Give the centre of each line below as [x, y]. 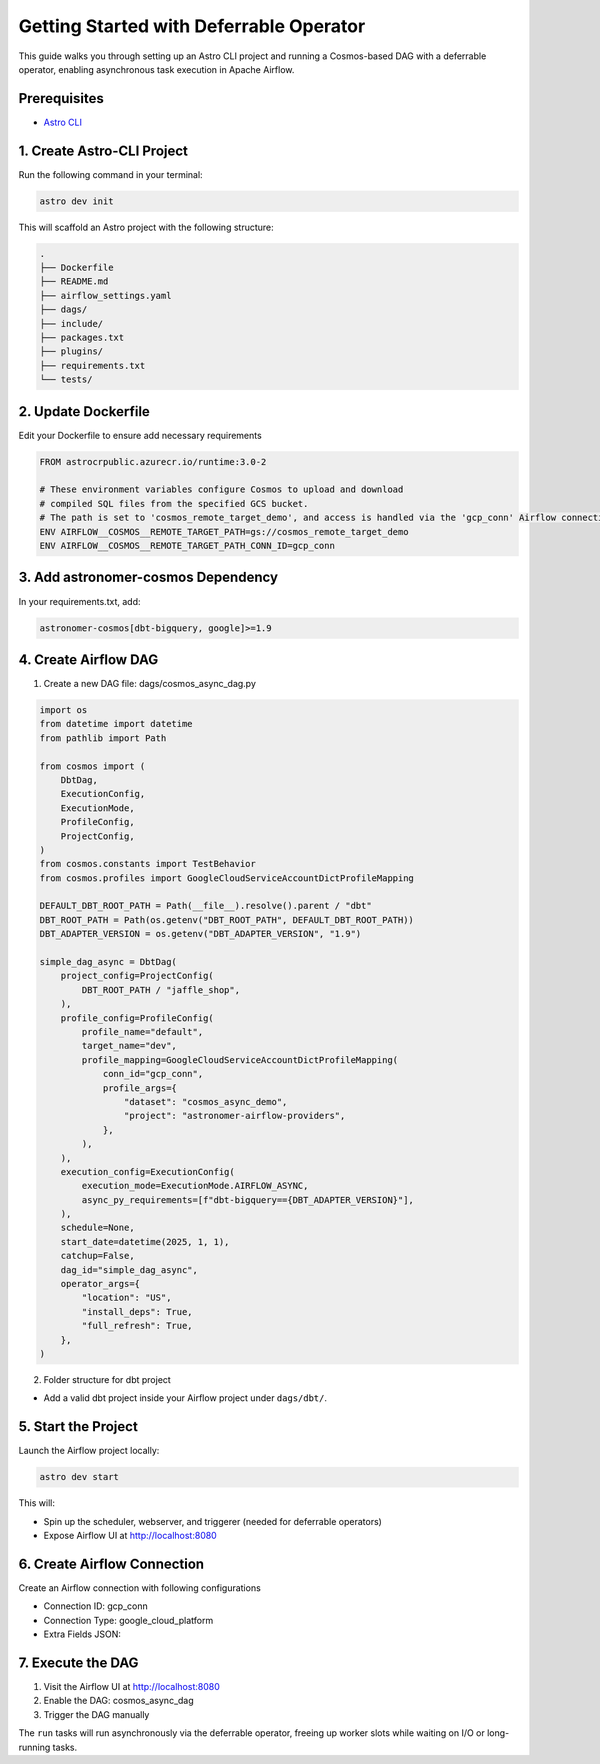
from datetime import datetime [116, 724]
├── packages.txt [82, 338]
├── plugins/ [71, 351]
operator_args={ [100, 1284]
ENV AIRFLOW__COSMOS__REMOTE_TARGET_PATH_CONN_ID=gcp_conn [187, 546]
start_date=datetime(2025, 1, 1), [145, 1241]
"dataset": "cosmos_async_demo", [205, 1101]
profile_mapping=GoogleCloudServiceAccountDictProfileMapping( [240, 1059]
